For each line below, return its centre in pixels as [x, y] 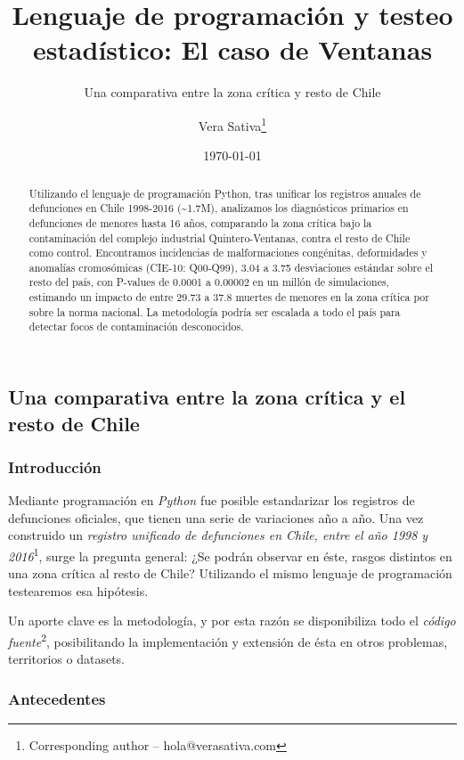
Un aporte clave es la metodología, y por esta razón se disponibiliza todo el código [232, 621]
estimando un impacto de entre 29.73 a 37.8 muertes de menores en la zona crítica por [229, 297]
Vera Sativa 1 [232, 124]
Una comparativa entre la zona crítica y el [207, 397]
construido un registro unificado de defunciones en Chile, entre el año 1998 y [218, 535]
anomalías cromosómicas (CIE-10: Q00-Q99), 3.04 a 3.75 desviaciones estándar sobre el [231, 267]
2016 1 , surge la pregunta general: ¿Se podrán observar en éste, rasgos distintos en [230, 554]
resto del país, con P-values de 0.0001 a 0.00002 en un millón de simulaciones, [209, 282]
